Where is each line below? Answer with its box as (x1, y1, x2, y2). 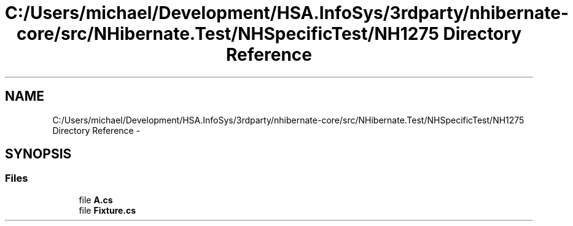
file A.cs (79, 194, 113, 205)
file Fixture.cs (79, 205, 136, 216)
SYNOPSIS (5, 146, 72, 162)
